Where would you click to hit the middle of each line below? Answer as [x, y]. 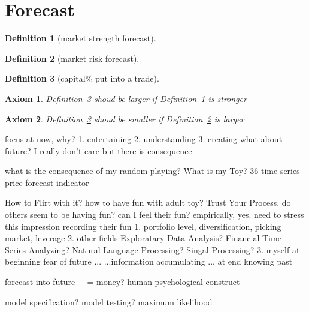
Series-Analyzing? [37, 249]
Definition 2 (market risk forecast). [72, 58]
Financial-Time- [255, 238]
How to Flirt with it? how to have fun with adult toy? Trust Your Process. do [148, 202]
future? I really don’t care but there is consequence [99, 150]
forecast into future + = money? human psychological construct [122, 282]
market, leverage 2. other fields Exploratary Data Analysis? [114, 238]
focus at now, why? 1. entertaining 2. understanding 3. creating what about [144, 139]
